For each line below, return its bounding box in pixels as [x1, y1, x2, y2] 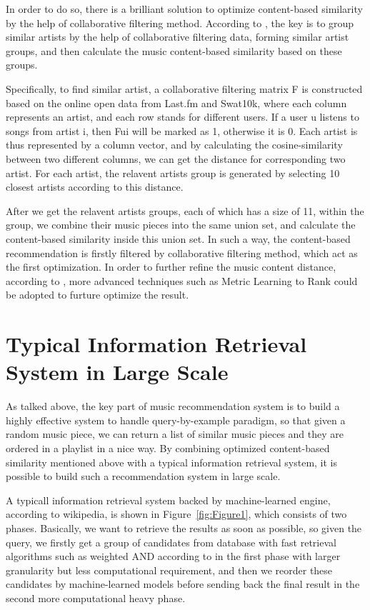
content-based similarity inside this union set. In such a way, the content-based [6, 231, 351, 246]
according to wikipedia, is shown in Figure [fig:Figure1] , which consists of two [6, 506, 347, 521]
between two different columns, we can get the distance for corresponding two [6, 151, 346, 166]
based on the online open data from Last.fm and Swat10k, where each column [6, 95, 347, 110]
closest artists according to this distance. [6, 179, 184, 194]
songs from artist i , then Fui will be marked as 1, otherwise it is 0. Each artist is [6, 123, 358, 138]
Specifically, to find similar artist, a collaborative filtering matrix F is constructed [6, 81, 363, 96]
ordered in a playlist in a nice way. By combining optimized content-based [6, 440, 330, 455]
